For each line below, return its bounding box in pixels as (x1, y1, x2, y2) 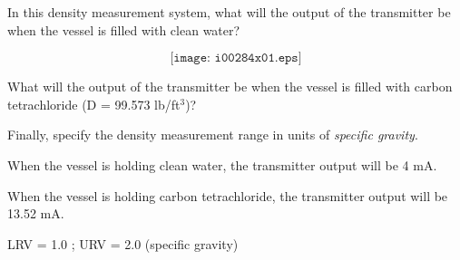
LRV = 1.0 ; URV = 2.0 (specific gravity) (7, 234, 239, 253)
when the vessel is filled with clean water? (7, 20, 240, 39)
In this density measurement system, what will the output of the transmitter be (7, 3, 451, 21)
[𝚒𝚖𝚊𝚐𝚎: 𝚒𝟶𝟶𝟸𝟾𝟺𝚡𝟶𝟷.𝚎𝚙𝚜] (170, 52, 302, 65)
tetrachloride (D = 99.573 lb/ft (7, 94, 181, 113)
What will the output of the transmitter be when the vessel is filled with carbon (7, 77, 453, 96)
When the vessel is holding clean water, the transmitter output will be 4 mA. (7, 155, 437, 174)
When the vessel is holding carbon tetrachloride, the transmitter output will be (7, 186, 448, 205)
